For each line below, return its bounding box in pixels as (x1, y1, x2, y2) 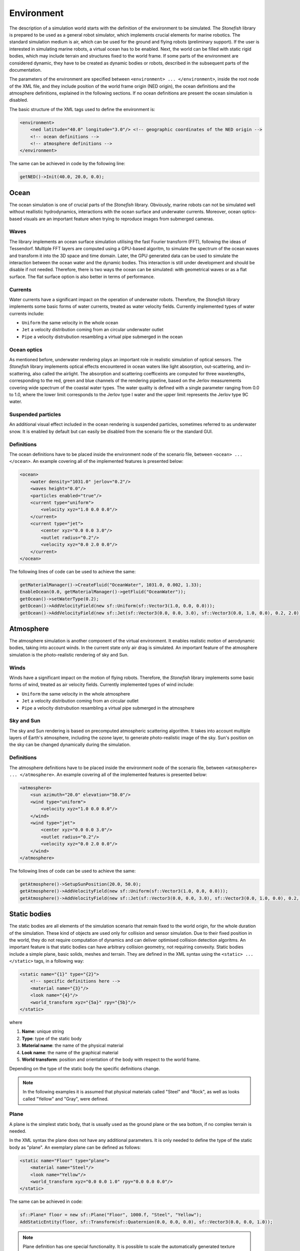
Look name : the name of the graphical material (21, 1049, 118, 1055)
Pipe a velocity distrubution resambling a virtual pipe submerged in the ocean (21, 333, 183, 340)
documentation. (9, 67, 42, 73)
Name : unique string (21, 1028, 64, 1034)
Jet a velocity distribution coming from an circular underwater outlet (21, 327, 163, 333)
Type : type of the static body (21, 1035, 82, 1041)
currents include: (9, 310, 44, 316)
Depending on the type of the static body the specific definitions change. (9, 1066, 160, 1072)
